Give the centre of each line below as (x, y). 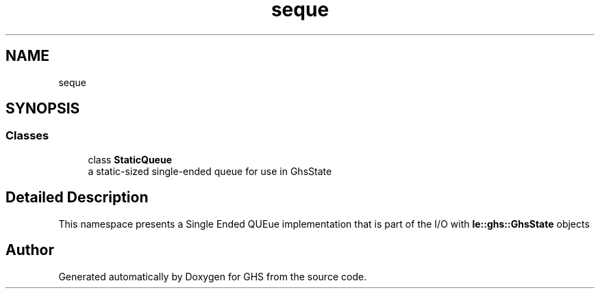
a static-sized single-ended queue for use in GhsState (210, 171)
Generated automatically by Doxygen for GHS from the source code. (213, 276)
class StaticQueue (130, 159)
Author (30, 250)
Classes (27, 136)
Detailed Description (77, 198)
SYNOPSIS (43, 109)
